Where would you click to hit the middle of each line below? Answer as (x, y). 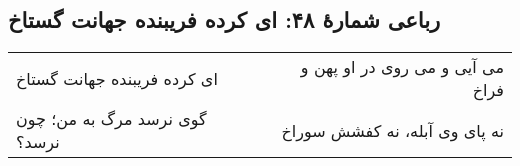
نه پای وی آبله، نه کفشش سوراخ (392, 130)
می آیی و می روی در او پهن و (402, 67)
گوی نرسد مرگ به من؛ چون (111, 119)
